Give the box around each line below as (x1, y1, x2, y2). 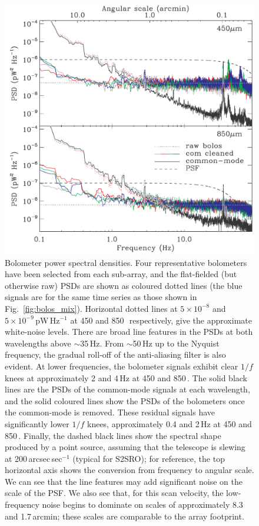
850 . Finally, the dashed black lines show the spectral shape (5, 429, 221, 441)
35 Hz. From (80, 337, 124, 349)
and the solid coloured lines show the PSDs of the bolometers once (5, 394, 245, 407)
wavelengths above (5, 337, 71, 349)
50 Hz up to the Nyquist (132, 337, 220, 349)
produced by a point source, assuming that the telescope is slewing (5, 441, 245, 453)
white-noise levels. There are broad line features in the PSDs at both (5, 325, 253, 338)
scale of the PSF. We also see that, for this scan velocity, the (5, 487, 224, 499)
